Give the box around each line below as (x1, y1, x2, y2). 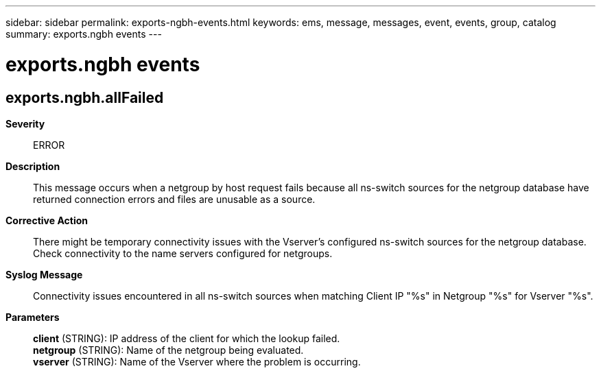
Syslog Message (5, 268, 83, 280)
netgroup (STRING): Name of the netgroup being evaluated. (33, 344, 304, 356)
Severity (5, 117, 45, 130)
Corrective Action (5, 214, 88, 226)
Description (5, 160, 60, 172)
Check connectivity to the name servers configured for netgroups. (33, 247, 333, 259)
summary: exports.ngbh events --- (5, 28, 162, 40)
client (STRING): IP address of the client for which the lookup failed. (33, 332, 340, 344)
